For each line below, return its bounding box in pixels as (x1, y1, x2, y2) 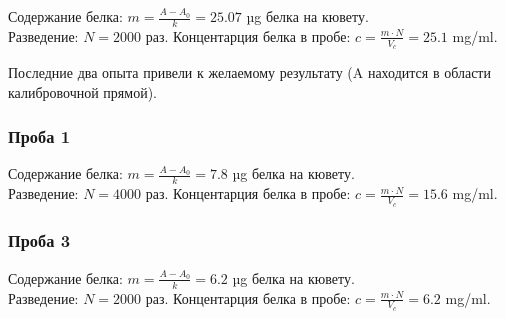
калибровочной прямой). (8, 81, 157, 102)
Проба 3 (8, 228, 71, 253)
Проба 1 (8, 124, 71, 149)
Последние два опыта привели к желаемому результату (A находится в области (8, 62, 491, 83)
